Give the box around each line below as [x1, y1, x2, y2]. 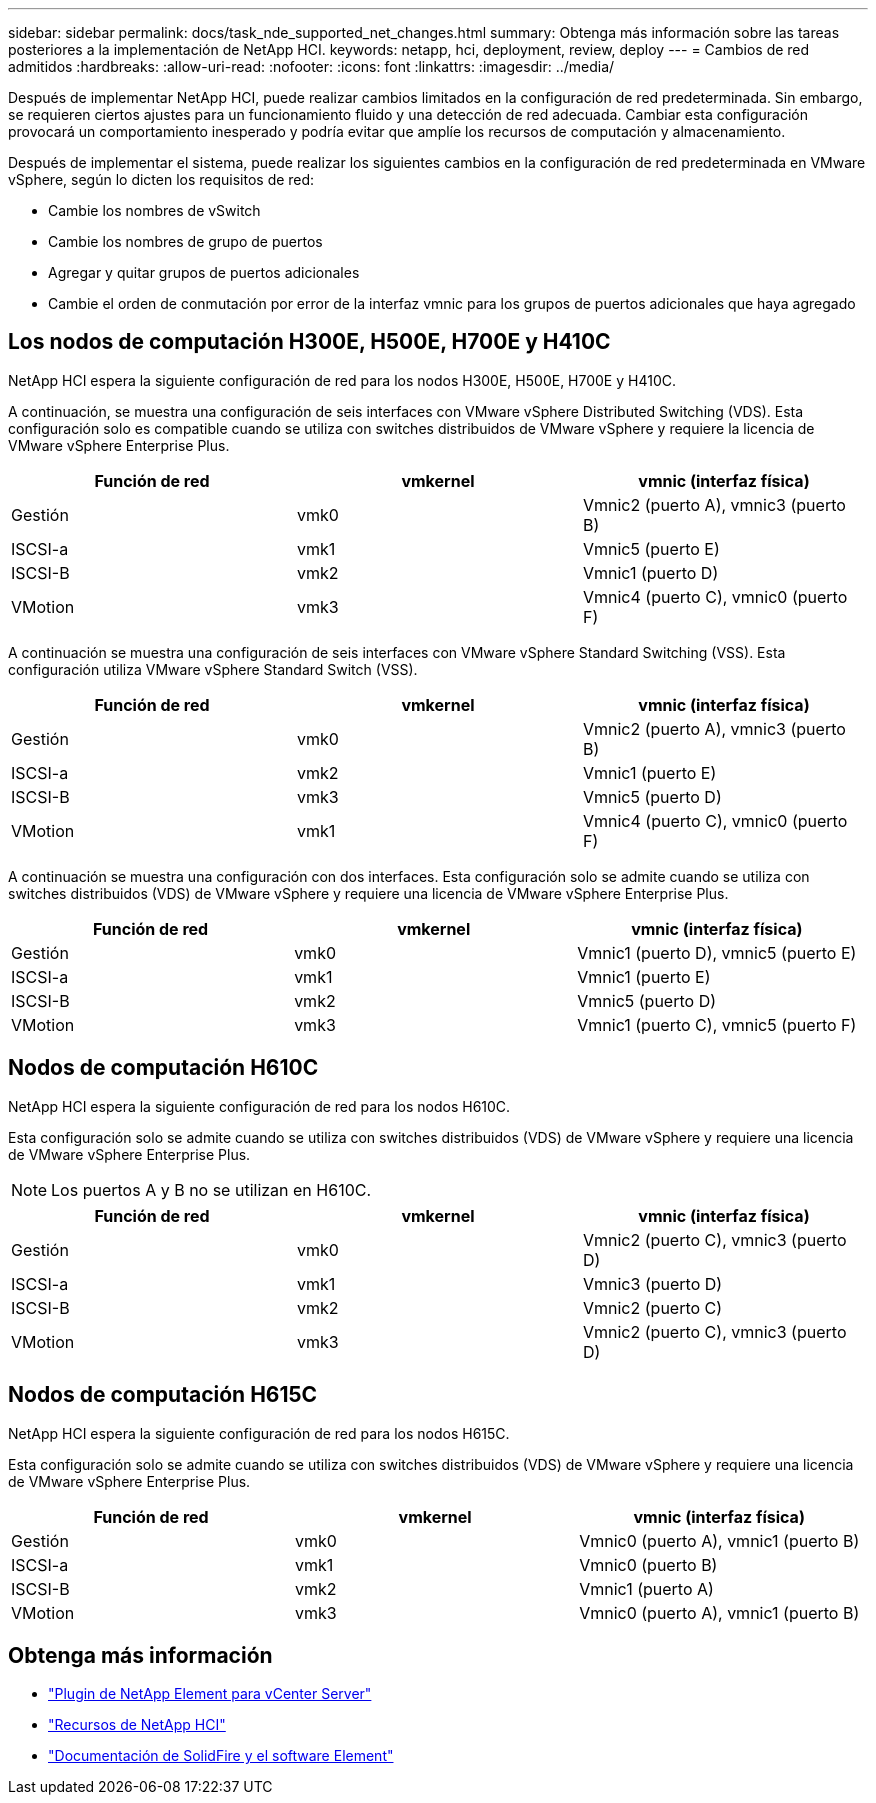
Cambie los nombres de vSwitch [48, 202, 261, 219]
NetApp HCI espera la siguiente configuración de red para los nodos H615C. [8, 1424, 510, 1442]
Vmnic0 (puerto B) [579, 1554, 718, 1575]
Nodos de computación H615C [8, 1382, 318, 1408]
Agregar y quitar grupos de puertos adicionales [48, 264, 360, 281]
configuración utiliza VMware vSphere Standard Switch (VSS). [8, 660, 418, 678]
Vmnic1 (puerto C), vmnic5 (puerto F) [577, 1014, 857, 1035]
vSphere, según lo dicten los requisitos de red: [8, 171, 315, 188]
